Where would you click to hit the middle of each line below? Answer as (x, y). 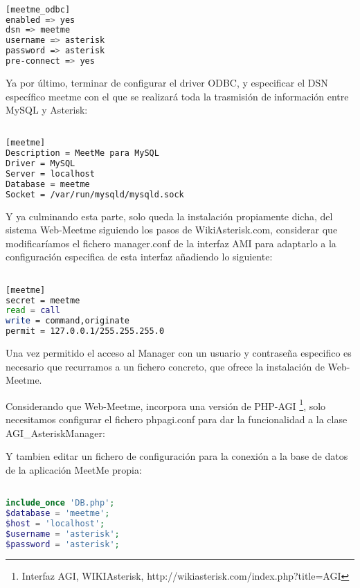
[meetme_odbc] (38, 9)
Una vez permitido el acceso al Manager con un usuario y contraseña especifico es (179, 353)
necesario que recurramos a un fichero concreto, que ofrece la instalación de (165, 366)
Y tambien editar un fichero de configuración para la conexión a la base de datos (177, 456)
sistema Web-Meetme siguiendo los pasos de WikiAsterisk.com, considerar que (172, 230)
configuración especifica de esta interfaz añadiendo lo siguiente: (139, 257)
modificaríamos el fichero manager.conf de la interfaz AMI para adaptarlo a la (171, 243)
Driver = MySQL (40, 164)
